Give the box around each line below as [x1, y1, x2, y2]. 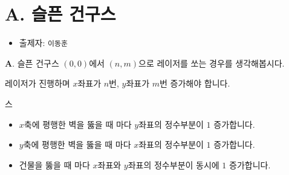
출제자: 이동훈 [19, 36, 68, 49]
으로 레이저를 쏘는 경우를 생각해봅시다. [138, 56, 285, 69]
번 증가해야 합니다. [160, 77, 230, 90]
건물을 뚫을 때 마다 [19, 158, 90, 171]
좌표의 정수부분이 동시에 [128, 158, 219, 171]
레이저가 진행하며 [5, 77, 70, 90]
